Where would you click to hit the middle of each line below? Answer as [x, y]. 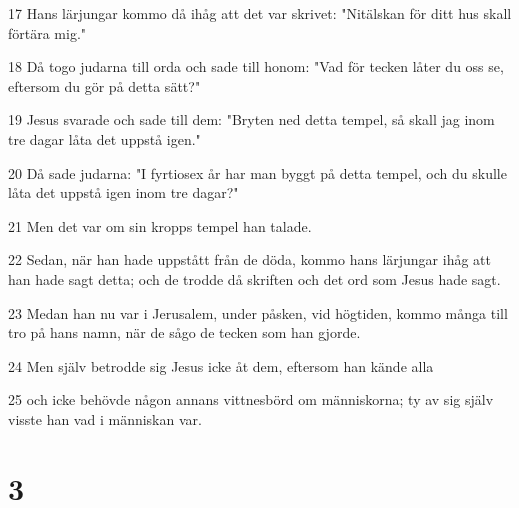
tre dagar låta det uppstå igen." [104, 138]
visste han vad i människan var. [105, 418]
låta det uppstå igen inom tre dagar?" [123, 192]
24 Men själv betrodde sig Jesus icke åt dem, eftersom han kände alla [221, 365]
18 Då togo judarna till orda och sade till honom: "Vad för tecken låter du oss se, [256, 66]
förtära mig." [47, 32]
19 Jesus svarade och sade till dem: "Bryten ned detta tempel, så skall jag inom [251, 119]
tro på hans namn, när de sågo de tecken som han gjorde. [184, 332]
